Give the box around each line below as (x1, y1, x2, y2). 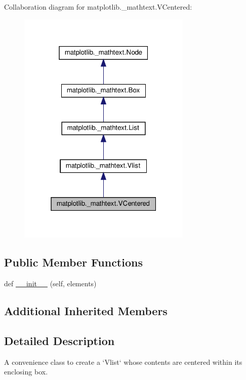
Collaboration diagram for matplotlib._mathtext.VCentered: (4, 2, 192, 12)
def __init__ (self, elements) (4, 278, 97, 289)
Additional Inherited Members (4, 303, 168, 318)
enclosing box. (4, 366, 48, 377)
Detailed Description (4, 332, 115, 348)
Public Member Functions (4, 254, 143, 270)
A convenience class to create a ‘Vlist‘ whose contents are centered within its (4, 356, 242, 367)
